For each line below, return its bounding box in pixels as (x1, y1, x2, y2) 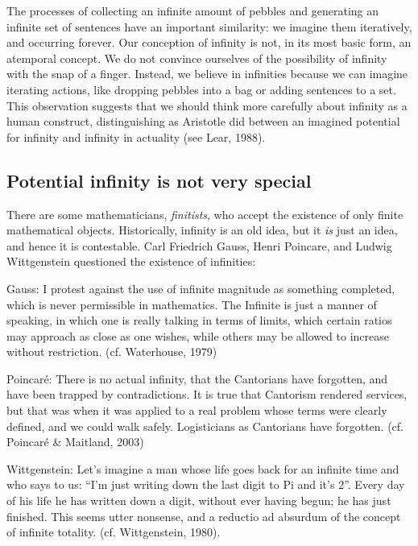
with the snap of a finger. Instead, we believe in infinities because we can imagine (6, 65, 408, 82)
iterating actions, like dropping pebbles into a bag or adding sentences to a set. (6, 81, 396, 97)
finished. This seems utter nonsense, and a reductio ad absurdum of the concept (6, 507, 401, 524)
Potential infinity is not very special (6, 168, 312, 192)
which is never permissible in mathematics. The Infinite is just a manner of (6, 296, 377, 312)
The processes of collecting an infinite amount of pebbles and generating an (6, 2, 379, 19)
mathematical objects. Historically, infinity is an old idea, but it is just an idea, (6, 221, 398, 238)
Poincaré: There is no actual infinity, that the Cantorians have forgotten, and (6, 370, 388, 387)
